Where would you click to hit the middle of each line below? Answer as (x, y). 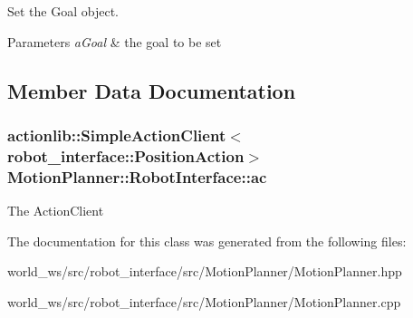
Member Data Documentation (152, 90)
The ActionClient (56, 211)
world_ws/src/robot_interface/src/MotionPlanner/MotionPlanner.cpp (204, 301)
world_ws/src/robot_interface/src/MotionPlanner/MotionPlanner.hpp (205, 271)
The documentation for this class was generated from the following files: (207, 241)
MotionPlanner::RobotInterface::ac (137, 176)
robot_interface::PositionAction (126, 155)
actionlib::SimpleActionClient (117, 135)
